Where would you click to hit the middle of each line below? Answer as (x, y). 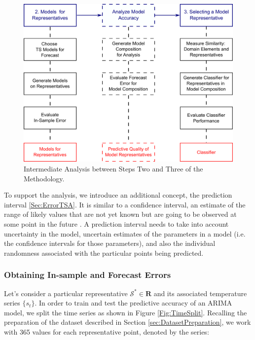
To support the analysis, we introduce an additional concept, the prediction (118, 195)
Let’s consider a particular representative (66, 293)
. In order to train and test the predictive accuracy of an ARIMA (133, 303)
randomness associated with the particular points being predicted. (104, 253)
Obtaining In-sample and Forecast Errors (88, 275)
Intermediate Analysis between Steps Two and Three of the (113, 169)
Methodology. (44, 178)
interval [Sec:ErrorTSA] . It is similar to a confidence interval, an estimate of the (125, 204)
